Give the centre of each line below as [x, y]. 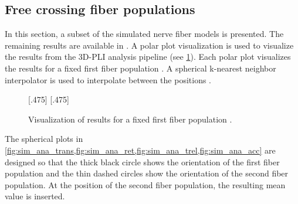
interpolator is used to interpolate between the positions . [108, 79]
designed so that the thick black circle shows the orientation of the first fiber [142, 161]
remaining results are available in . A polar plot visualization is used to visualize [149, 45]
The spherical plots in [44, 139]
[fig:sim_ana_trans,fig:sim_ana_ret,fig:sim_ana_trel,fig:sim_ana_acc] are [140, 150]
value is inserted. [35, 196]
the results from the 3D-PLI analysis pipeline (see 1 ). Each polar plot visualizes [148, 57]
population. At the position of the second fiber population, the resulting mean [145, 184]
